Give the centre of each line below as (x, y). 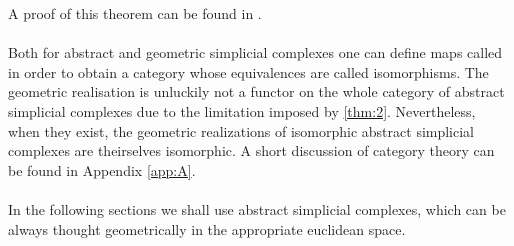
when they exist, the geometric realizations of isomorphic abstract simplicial (241, 130)
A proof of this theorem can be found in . (135, 13)
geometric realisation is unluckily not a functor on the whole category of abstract (256, 91)
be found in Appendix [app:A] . (102, 169)
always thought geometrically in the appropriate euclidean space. (207, 228)
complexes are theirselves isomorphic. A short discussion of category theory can (251, 150)
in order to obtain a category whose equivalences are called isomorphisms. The (248, 71)
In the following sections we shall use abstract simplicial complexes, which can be (257, 208)
